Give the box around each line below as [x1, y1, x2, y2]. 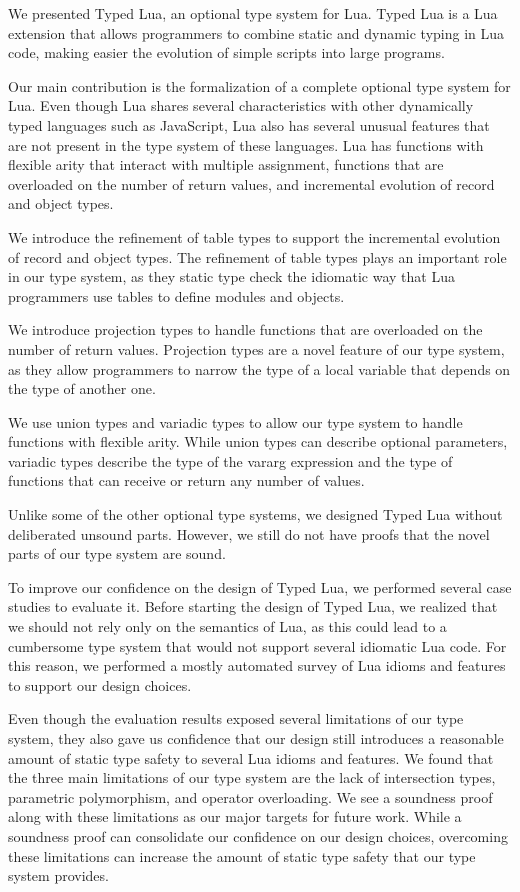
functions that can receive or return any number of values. [8, 470, 365, 491]
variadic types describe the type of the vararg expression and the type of [8, 450, 453, 471]
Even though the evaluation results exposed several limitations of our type [8, 708, 464, 729]
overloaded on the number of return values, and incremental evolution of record [8, 173, 495, 194]
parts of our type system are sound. [8, 543, 226, 564]
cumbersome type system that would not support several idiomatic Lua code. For [8, 635, 507, 656]
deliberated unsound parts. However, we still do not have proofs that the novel [8, 523, 490, 544]
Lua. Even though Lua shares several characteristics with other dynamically [8, 95, 474, 116]
